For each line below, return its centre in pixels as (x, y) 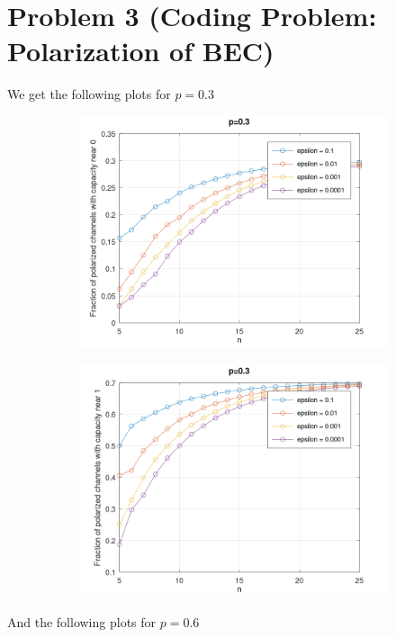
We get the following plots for (89, 94)
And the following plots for (82, 622)
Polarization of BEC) (141, 51)
